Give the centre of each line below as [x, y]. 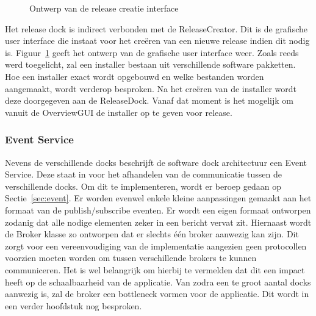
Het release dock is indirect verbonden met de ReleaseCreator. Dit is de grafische [156, 28]
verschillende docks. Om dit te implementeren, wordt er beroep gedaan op [143, 186]
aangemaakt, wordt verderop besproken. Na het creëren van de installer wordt [151, 88]
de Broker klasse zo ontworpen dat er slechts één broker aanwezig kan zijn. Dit [152, 234]
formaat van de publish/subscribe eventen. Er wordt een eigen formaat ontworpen [158, 210]
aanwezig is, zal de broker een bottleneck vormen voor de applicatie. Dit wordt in [157, 294]
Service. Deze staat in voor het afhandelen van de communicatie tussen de [143, 174]
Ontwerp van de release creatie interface [104, 8]
